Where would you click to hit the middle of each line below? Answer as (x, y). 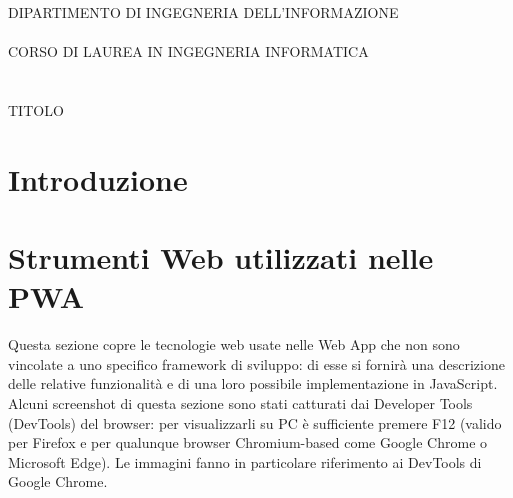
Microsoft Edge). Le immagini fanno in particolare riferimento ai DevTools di (245, 461)
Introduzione (98, 178)
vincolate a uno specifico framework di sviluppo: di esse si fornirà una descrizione (256, 363)
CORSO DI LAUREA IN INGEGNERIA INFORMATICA (188, 51)
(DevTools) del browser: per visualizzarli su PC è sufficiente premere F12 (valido (255, 422)
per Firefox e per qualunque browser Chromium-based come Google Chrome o (248, 442)
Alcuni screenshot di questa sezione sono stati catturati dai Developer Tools (240, 403)
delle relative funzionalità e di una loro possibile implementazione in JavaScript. (253, 383)
